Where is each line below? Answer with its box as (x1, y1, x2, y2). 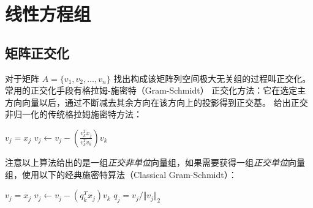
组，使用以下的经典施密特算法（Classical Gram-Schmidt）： (5, 168, 237, 180)
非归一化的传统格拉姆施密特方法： (5, 108, 142, 121)
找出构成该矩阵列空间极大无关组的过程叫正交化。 (113, 72, 311, 84)
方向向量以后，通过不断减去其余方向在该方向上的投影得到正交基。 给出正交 (5, 95, 308, 108)
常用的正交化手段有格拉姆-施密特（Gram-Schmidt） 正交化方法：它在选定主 (5, 84, 306, 97)
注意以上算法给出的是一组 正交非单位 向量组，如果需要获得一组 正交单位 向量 (5, 155, 305, 168)
